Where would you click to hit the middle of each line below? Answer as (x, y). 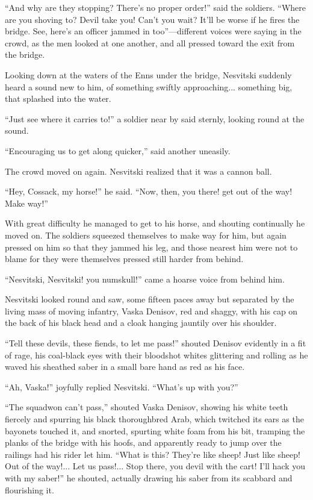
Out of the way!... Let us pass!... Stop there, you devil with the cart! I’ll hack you (155, 466)
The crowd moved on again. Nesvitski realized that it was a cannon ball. (138, 171)
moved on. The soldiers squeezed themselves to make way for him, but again (146, 235)
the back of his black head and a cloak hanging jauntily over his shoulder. (141, 323)
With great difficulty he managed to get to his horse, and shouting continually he (155, 223)
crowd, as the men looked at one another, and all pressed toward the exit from (150, 42)
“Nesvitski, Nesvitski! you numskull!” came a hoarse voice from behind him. (145, 279)
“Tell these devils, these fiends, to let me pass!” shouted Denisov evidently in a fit (156, 343)
